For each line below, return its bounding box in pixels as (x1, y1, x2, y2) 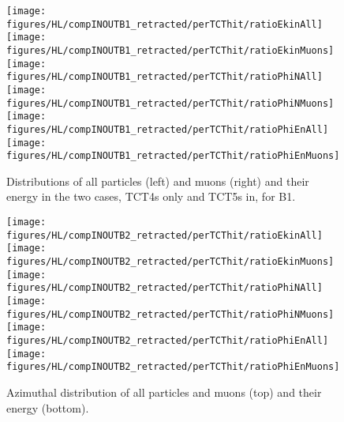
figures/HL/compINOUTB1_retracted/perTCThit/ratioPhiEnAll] (6, 123, 329, 135)
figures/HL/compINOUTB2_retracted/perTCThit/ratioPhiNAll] (6, 282, 323, 294)
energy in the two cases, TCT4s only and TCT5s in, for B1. (6, 188, 296, 205)
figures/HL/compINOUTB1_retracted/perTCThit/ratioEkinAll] (6, 18, 323, 30)
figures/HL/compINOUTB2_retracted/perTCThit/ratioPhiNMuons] (6, 308, 335, 320)
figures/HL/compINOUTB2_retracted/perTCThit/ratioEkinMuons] (6, 256, 335, 268)
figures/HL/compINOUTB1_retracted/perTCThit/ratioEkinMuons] (6, 44, 335, 56)
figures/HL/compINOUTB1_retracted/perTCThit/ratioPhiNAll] (6, 71, 323, 83)
